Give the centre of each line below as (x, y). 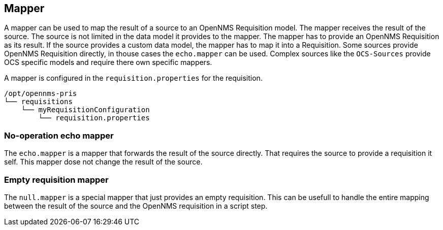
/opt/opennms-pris (41, 94)
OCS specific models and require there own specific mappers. (108, 62)
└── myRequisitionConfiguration (85, 110)
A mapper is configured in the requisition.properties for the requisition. (133, 78)
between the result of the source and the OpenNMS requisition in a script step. (136, 206)
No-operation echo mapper (59, 135)
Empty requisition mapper (56, 179)
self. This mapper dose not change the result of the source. (103, 162)
